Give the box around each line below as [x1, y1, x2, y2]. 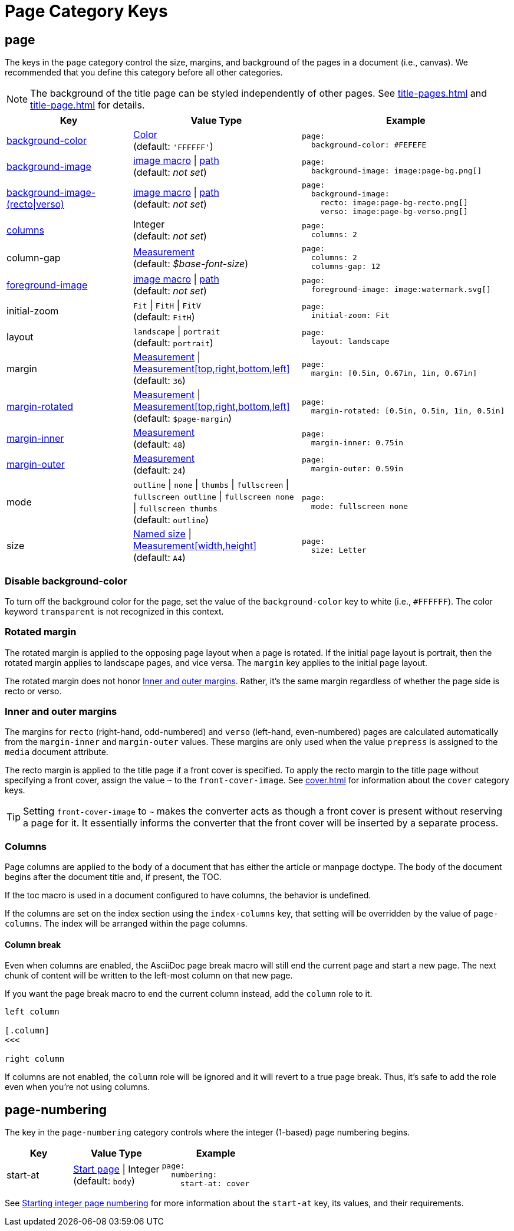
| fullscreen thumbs [133, 502, 218, 514]
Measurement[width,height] [133, 540, 257, 552]
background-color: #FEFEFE [311, 140, 427, 150]
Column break [5, 939, 61, 950]
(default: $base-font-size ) [133, 257, 249, 270]
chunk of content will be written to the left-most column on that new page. [5, 970, 293, 981]
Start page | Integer [73, 1163, 160, 1175]
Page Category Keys [5, 1, 168, 21]
